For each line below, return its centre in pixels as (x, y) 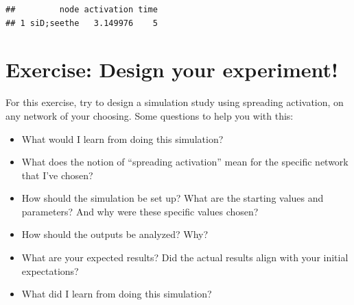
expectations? (50, 270)
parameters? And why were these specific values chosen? (140, 211)
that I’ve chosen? (57, 175)
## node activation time (82, 10)
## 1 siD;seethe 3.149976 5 (82, 23)
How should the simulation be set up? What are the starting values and (173, 198)
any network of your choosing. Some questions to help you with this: (150, 115)
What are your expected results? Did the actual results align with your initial (185, 257)
